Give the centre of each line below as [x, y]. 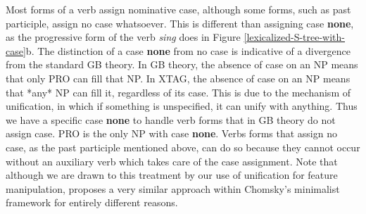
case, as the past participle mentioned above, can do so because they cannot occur [183, 147]
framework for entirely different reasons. [92, 202]
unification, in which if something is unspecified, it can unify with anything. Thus [182, 106]
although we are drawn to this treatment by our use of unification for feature [172, 175]
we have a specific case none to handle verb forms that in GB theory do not [171, 119]
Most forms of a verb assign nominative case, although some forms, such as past [178, 9]
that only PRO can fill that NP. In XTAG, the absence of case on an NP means [178, 78]
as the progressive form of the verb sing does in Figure [123, 37]
